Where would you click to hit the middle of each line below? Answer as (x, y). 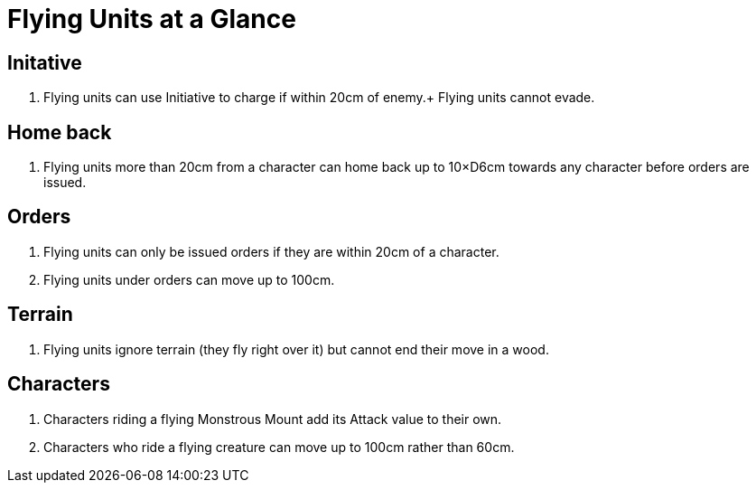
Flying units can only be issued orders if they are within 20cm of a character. (271, 251)
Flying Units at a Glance (152, 19)
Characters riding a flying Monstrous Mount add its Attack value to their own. (273, 419)
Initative (45, 62)
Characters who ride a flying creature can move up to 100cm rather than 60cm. (279, 447)
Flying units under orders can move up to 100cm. (189, 279)
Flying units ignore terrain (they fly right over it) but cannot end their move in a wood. (296, 349)
